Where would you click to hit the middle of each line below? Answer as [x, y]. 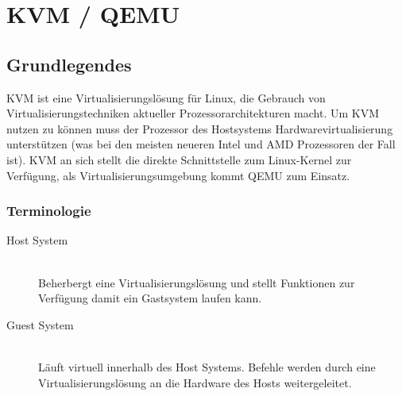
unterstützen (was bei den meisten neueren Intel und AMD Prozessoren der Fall [201, 144]
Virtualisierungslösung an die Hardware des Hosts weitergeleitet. [195, 382]
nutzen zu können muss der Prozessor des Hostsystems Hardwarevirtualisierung [200, 128]
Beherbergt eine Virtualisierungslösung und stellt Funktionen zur [197, 282]
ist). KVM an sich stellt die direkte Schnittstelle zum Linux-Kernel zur [179, 159]
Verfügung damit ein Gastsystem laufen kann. [150, 298]
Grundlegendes [69, 64]
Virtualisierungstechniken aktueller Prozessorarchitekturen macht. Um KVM [193, 113]
